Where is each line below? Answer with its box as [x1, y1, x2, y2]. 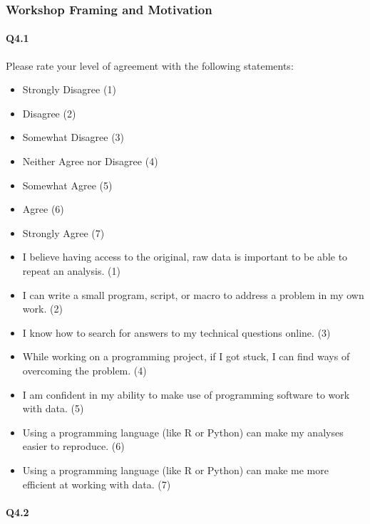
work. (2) [22, 301, 63, 316]
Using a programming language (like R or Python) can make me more [22, 462, 329, 477]
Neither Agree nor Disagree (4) [22, 154, 158, 169]
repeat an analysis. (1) [22, 263, 120, 278]
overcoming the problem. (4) [22, 362, 147, 377]
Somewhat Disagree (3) [22, 130, 125, 145]
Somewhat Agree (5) [22, 177, 113, 192]
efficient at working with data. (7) [22, 476, 171, 491]
